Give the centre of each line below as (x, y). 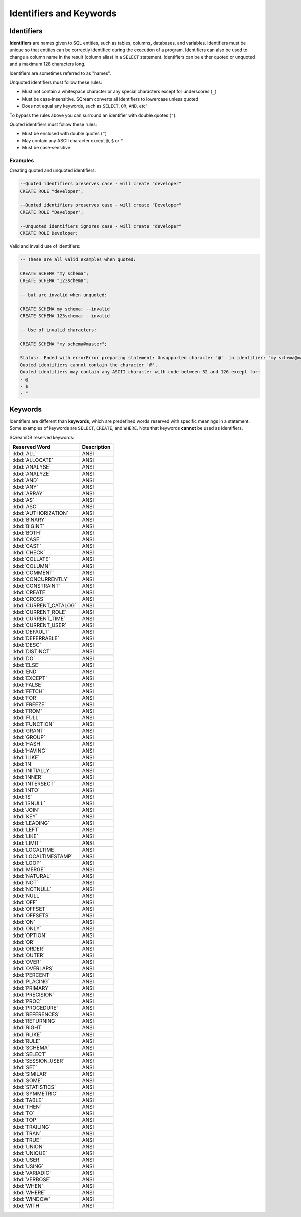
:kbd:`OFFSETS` (31, 916)
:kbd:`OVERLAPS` (33, 969)
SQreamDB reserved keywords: (42, 437)
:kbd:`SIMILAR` (30, 1074)
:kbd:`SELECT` (30, 1054)
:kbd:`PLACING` (31, 982)
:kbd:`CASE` (27, 539)
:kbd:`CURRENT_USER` (39, 625)
